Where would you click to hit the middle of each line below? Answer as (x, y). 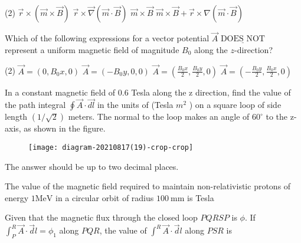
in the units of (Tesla (135, 105)
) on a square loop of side (235, 105)
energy (17, 197)
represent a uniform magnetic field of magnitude (92, 49)
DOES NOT (243, 39)
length (16, 116)
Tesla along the (159, 92)
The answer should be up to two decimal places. (92, 166)
